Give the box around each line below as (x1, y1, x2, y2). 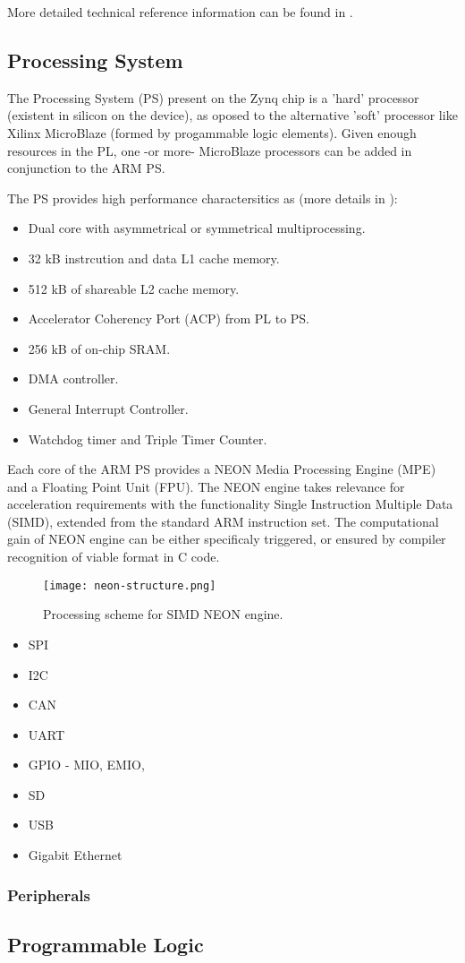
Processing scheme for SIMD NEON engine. (43, 605, 283, 623)
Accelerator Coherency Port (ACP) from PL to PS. (28, 309, 310, 328)
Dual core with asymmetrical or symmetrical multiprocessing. (28, 219, 366, 237)
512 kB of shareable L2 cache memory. (28, 279, 240, 297)
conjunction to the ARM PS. (7, 159, 165, 177)
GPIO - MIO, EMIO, (28, 755, 145, 774)
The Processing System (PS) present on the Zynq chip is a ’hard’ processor (7, 88, 419, 107)
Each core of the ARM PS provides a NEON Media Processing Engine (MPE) (7, 460, 436, 478)
